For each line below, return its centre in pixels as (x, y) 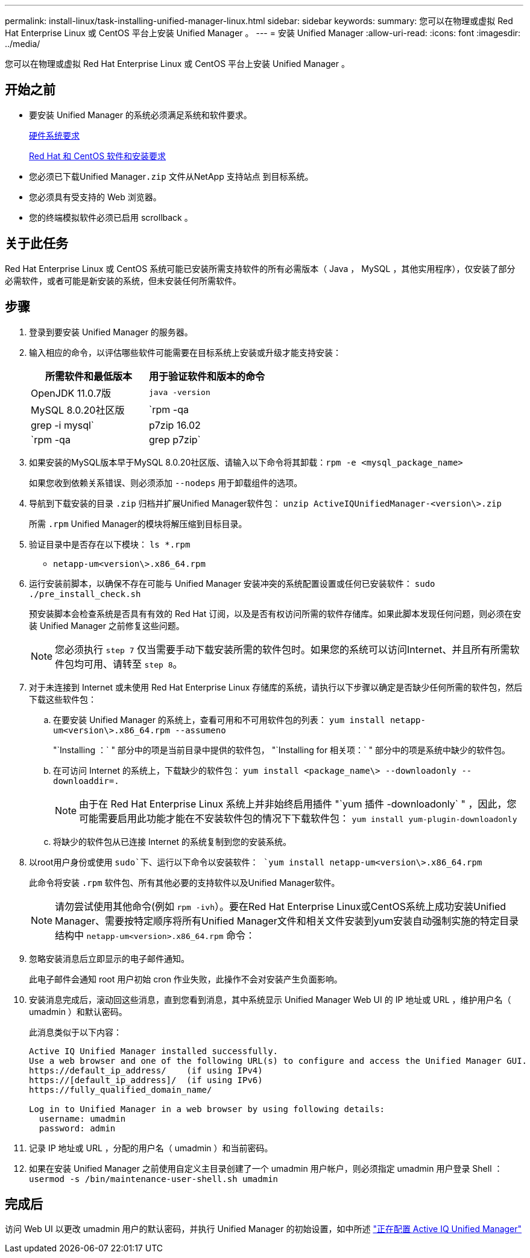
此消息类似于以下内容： (75, 1032)
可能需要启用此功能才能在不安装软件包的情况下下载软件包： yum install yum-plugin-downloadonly (298, 818)
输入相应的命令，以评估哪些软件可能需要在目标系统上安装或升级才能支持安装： (185, 352)
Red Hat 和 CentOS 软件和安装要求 (98, 156)
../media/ (23, 44)
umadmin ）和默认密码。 (78, 1011)
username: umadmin (82, 1118)
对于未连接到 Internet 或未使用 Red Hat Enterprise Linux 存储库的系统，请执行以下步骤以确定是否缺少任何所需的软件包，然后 (276, 687)
